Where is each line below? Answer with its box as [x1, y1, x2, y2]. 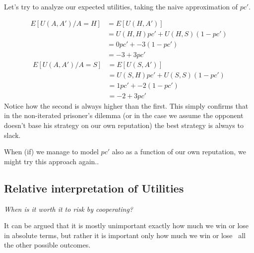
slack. [4, 129, 21, 140]
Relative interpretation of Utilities [4, 180, 184, 195]
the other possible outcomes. [4, 240, 91, 250]
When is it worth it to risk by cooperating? [4, 203, 133, 214]
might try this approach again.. [4, 156, 99, 166]
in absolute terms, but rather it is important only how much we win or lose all [4, 230, 246, 240]
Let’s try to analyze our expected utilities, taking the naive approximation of [4, 1, 238, 11]
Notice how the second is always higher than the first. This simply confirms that [4, 100, 249, 111]
